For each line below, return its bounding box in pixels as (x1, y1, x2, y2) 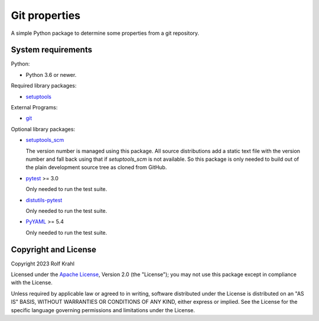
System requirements (11, 45, 93, 55)
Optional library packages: (11, 125, 76, 132)
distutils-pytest (25, 196, 63, 203)
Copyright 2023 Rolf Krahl (11, 260, 75, 267)
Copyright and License (11, 244, 97, 254)
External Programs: (11, 104, 58, 111)
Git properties (11, 9, 81, 22)
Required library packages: (11, 82, 77, 89)
